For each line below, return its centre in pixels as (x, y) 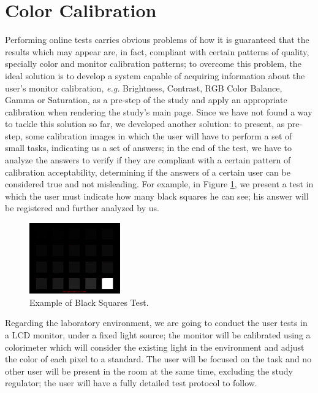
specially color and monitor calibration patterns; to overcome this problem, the (153, 64)
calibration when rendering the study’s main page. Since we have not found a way (159, 111)
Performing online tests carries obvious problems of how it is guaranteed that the (157, 40)
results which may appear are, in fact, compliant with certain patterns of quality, (157, 51)
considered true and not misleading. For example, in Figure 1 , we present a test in (159, 184)
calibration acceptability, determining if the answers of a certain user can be (148, 172)
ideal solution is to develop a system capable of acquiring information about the (155, 75)
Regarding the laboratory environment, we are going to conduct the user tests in (156, 323)
